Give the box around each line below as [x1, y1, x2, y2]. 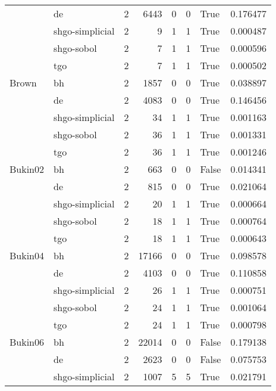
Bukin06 [10, 335, 45, 349]
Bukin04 [10, 249, 45, 262]
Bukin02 [10, 162, 45, 176]
